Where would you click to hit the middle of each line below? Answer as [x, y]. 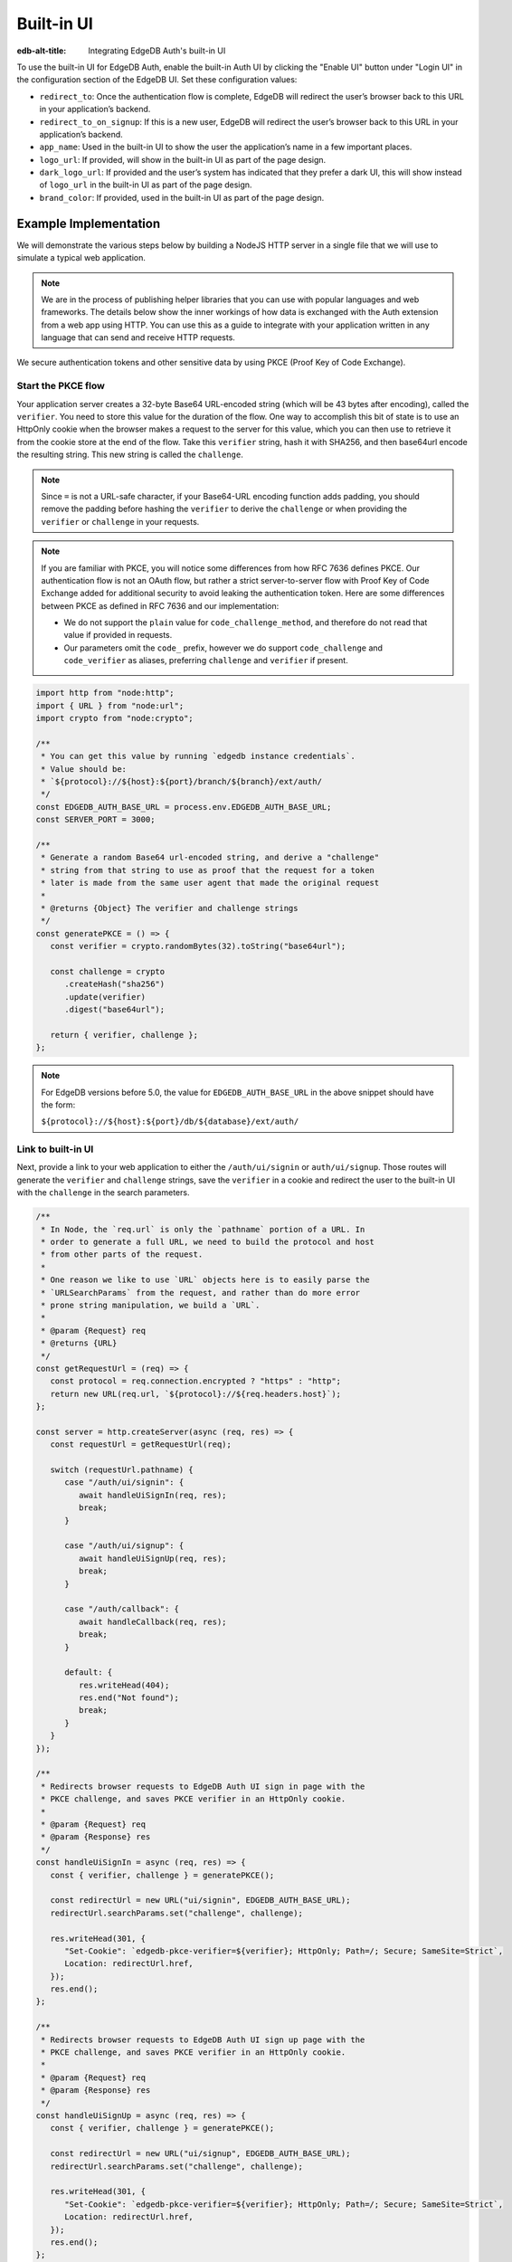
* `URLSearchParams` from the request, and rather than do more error [201, 1293]
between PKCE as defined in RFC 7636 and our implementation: [160, 605]
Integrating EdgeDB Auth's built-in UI [157, 51]
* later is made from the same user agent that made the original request [210, 883]
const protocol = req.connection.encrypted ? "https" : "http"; [196, 1381]
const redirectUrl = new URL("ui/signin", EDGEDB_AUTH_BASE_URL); [200, 1901]
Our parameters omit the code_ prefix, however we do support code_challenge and [223, 648]
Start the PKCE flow [61, 386]
